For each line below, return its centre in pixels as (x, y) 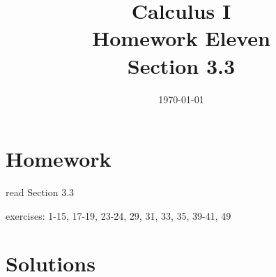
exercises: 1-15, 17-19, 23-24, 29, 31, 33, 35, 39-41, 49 (118, 215)
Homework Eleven (181, 38)
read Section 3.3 (40, 192)
